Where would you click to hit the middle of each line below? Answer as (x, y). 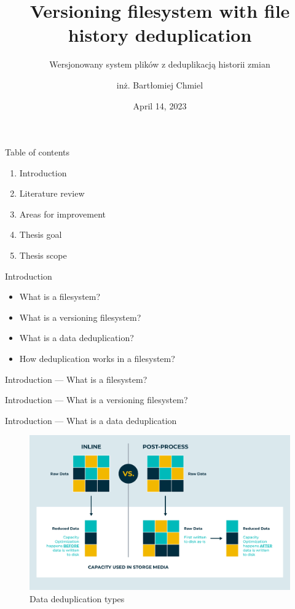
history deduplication (160, 35)
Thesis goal (41, 234)
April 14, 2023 (160, 105)
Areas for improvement (62, 214)
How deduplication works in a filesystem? (97, 359)
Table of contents (37, 152)
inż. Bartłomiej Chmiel (160, 84)
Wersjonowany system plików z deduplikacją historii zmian (160, 64)
